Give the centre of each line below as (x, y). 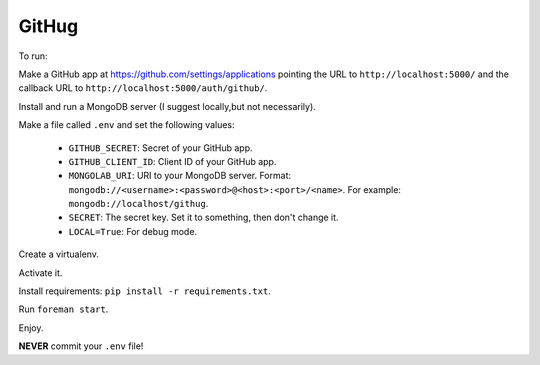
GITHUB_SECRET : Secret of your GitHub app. (161, 147)
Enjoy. (31, 327)
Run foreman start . (63, 309)
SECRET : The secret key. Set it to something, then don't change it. (203, 217)
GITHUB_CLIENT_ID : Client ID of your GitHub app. (172, 161)
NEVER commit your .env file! (81, 346)
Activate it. (40, 272)
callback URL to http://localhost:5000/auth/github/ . (143, 88)
